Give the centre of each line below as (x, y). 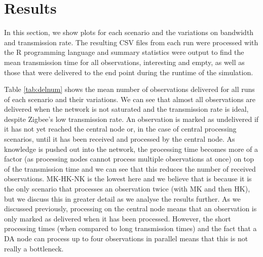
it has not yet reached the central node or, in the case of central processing (120, 129)
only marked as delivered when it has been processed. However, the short (118, 218)
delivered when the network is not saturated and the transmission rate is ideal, (126, 109)
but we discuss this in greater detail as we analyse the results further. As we (122, 198)
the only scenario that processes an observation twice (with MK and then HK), (127, 189)
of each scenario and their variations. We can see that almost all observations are (130, 99)
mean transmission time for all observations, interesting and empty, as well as (124, 62)
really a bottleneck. (34, 248)
